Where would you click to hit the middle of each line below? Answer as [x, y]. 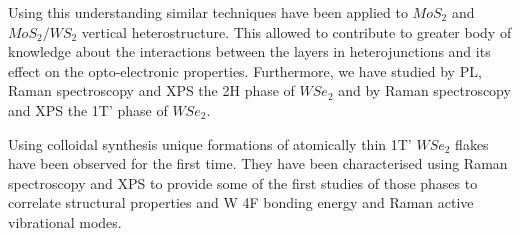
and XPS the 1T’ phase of [88, 109]
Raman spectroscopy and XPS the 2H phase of [151, 90]
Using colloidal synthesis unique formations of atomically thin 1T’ [210, 143]
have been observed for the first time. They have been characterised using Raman [258, 163]
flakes [472, 143]
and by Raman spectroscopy [424, 90]
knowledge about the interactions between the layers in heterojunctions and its [249, 51]
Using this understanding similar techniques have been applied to [208, 12]
